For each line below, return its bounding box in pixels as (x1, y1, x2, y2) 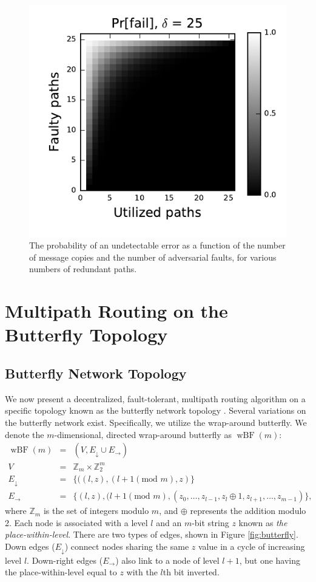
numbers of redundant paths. (29, 262, 137, 275)
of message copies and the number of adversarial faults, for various (29, 250, 277, 263)
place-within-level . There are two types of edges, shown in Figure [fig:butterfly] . (5, 528, 298, 541)
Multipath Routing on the (5, 298, 228, 323)
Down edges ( (5, 539, 55, 552)
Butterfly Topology (5, 322, 168, 347)
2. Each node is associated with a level (5, 516, 148, 529)
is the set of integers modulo (43, 504, 149, 517)
